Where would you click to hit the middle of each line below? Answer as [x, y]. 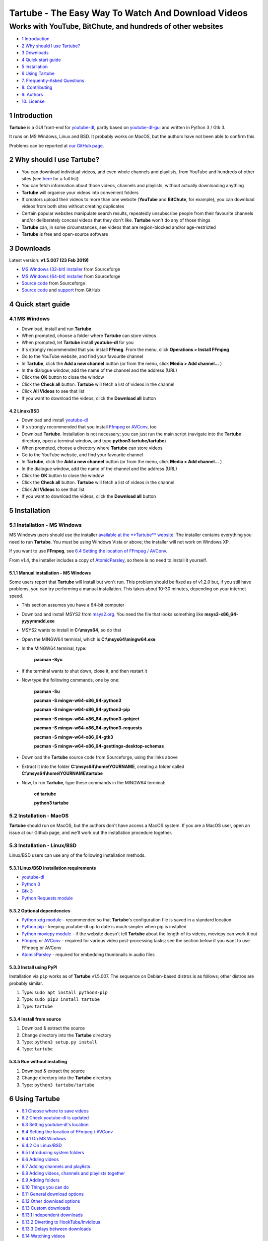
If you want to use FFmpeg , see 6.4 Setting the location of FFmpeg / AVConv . [88, 551]
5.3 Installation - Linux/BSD [43, 845]
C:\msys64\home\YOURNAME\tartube [62, 773]
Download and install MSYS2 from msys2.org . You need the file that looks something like [112, 614]
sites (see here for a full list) [50, 178]
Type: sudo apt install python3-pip [65, 992]
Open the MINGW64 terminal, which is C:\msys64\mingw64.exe [89, 639]
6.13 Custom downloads [46, 1208]
